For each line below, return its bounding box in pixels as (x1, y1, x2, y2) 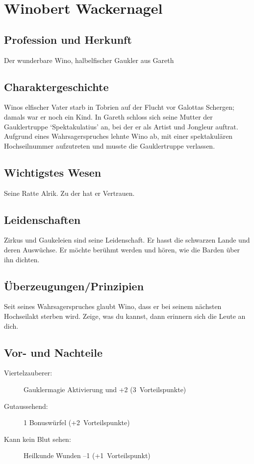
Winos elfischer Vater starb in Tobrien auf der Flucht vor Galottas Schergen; (4, 102, 234, 112)
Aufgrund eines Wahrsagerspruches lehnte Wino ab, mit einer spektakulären (4, 131, 233, 141)
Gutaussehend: (4, 401, 48, 411)
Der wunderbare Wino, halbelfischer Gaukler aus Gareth (4, 55, 174, 65)
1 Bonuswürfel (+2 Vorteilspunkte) (24, 417, 130, 428)
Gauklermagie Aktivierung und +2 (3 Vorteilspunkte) (24, 384, 186, 394)
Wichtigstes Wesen (4, 164, 102, 180)
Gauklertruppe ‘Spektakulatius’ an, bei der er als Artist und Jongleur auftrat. (4, 121, 238, 131)
